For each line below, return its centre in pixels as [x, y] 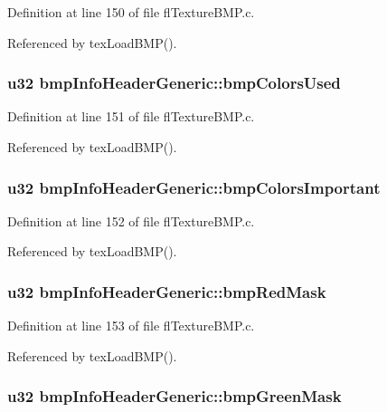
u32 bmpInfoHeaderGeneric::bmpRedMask [167, 291]
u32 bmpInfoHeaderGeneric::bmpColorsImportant [194, 187]
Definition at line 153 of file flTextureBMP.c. [131, 326]
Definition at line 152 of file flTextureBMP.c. [131, 220]
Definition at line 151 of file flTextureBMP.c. [131, 116]
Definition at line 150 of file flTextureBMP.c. [131, 12]
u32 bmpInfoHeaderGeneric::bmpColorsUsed [174, 83]
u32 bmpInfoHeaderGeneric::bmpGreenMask [175, 396]
